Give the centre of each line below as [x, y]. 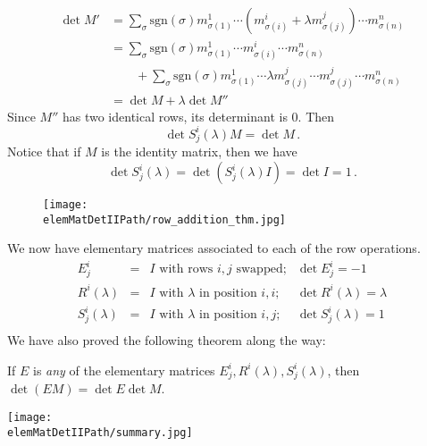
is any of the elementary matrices [124, 370]
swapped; [261, 269]
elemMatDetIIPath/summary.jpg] [100, 432]
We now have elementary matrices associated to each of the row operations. [214, 248]
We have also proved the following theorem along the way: [167, 340]
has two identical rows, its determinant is [175, 116]
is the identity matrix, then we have [199, 151]
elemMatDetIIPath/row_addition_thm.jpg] [165, 219]
